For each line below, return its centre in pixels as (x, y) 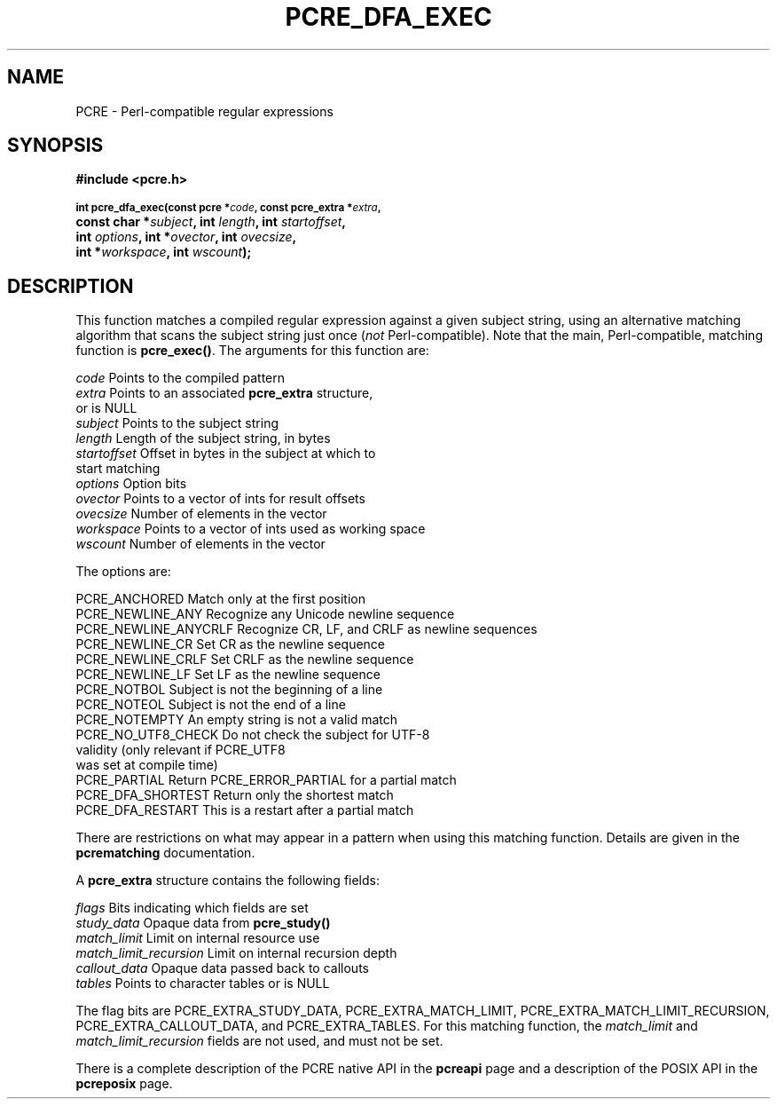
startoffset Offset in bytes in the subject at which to (226, 454)
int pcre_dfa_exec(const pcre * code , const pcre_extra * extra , (228, 208)
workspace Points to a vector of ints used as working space (251, 529)
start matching (118, 469)
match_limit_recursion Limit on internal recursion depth (236, 953)
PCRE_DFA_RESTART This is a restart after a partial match (245, 810)
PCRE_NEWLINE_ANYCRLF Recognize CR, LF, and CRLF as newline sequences (306, 629)
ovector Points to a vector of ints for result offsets (220, 499)
